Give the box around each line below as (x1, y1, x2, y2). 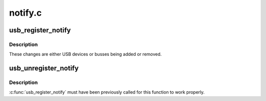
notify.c (9, 7, 42, 18)
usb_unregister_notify (9, 64, 79, 73)
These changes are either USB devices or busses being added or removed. (9, 51, 162, 57)
